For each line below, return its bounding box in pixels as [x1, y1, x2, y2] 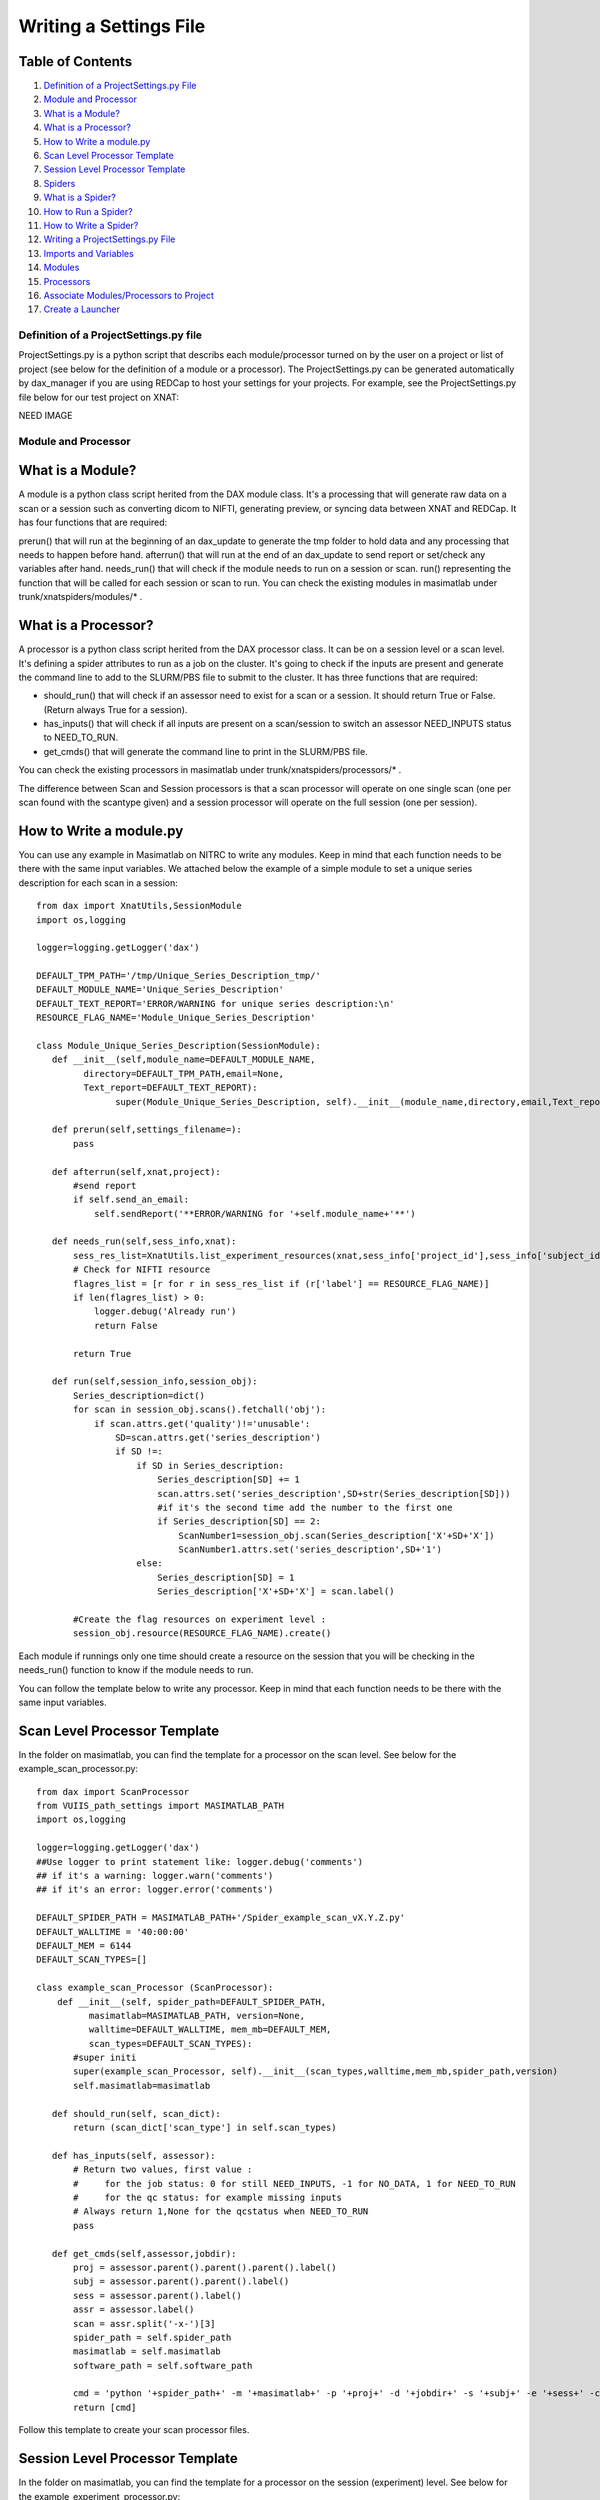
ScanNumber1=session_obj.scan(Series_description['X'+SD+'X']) [178, 1530, 495, 1541]
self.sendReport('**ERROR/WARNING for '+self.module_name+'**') [93, 1208, 416, 1219]
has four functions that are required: [18, 516, 168, 529]
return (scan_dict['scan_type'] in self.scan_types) [73, 2122, 337, 2134]
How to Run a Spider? [43, 205, 134, 217]
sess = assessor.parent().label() [73, 2290, 242, 2301]
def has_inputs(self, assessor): [51, 2150, 216, 2161]
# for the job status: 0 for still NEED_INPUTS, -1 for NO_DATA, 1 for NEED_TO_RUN [73, 2178, 517, 2189]
